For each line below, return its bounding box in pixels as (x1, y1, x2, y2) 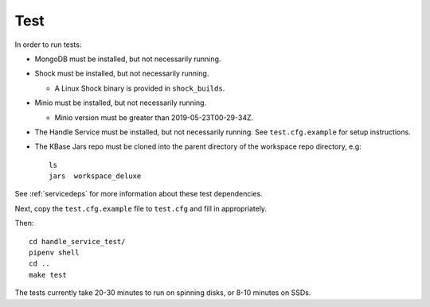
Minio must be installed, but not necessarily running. (34, 98, 207, 107)
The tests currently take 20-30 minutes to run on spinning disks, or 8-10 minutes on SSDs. (14, 288, 311, 297)
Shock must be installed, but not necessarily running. (34, 68, 209, 79)
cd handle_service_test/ (29, 237, 126, 246)
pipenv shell (29, 248, 80, 258)
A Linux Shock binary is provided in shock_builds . (54, 84, 225, 93)
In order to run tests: (14, 40, 82, 49)
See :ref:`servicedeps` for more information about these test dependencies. (14, 189, 263, 199)
